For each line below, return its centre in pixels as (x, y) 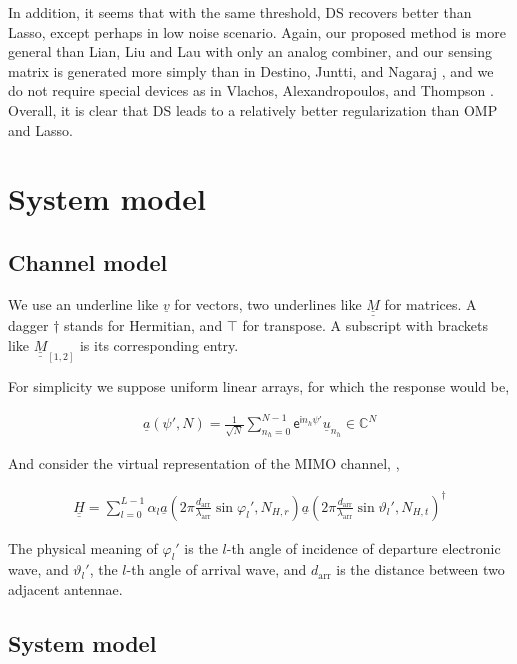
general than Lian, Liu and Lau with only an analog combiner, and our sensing (250, 51)
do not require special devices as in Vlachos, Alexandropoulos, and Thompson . (251, 90)
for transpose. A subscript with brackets (365, 325)
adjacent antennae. (65, 588)
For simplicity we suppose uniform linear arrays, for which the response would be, (259, 386)
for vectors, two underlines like (268, 303)
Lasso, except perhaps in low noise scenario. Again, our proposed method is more (257, 31)
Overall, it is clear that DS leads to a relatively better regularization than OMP (253, 109)
